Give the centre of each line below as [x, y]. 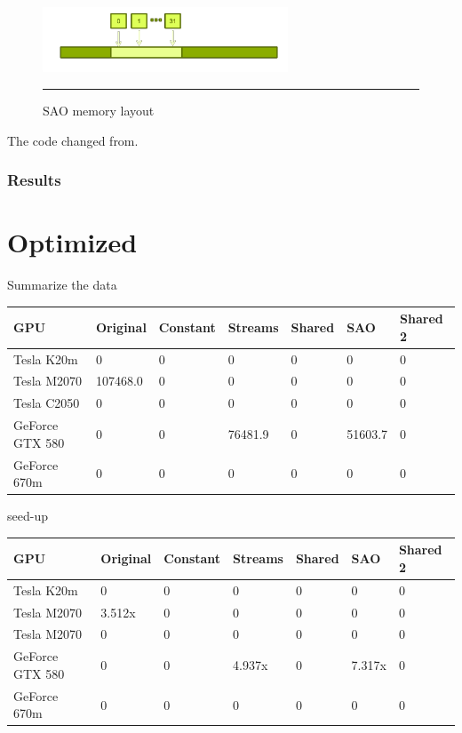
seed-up [28, 516]
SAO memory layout [99, 110]
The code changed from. [73, 140]
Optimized [72, 242]
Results [34, 180]
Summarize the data [62, 285]
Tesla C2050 [47, 403]
